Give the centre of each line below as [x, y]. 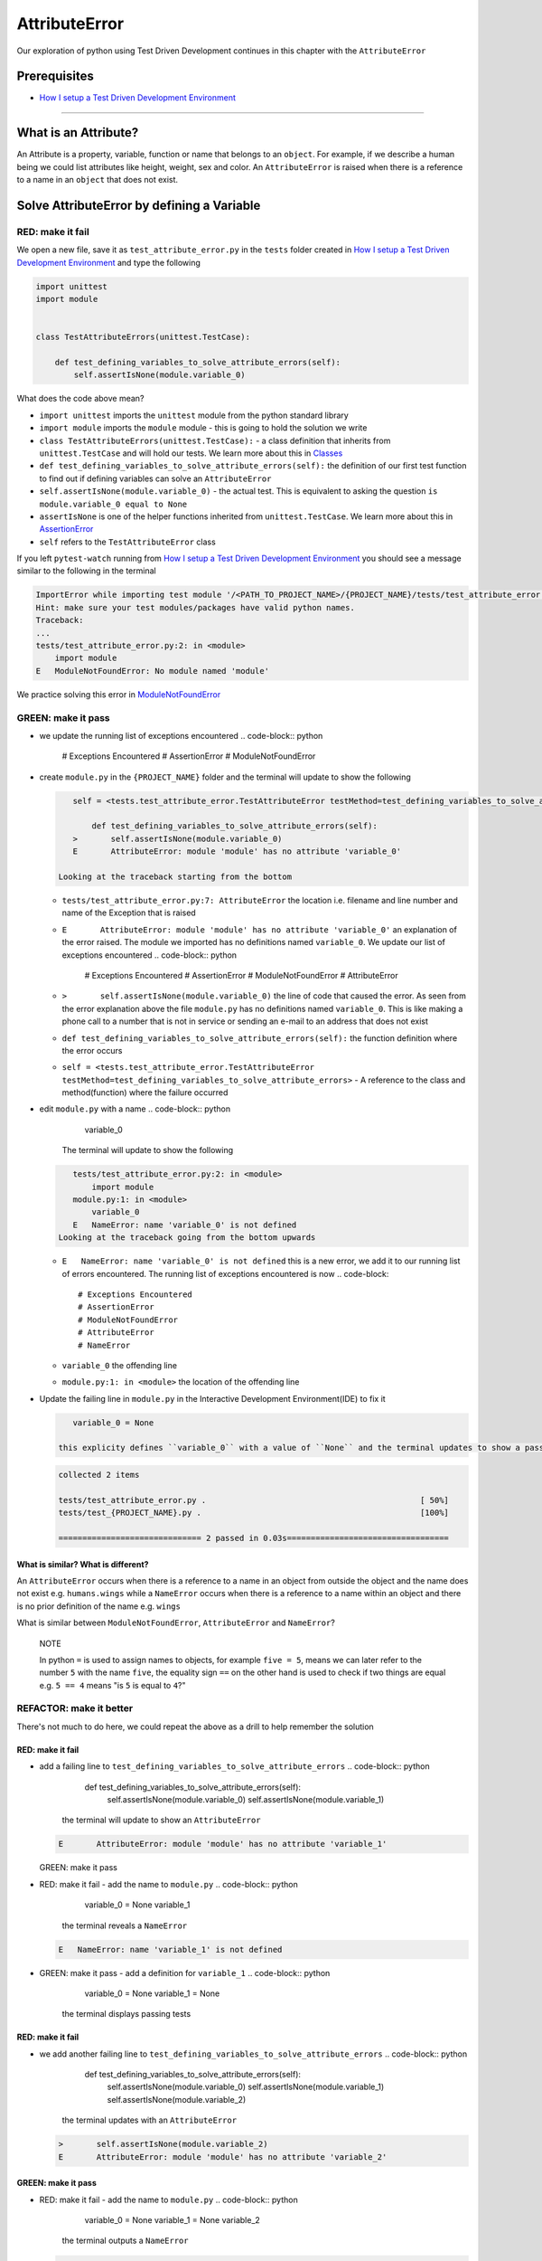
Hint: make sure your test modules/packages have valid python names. [196, 607]
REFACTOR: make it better [75, 1708]
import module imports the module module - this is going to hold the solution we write [203, 428]
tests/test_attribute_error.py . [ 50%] [253, 1500]
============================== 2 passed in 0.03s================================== [253, 1538]
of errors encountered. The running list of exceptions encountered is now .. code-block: [225, 1273]
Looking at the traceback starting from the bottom [175, 877]
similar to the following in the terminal [87, 571]
